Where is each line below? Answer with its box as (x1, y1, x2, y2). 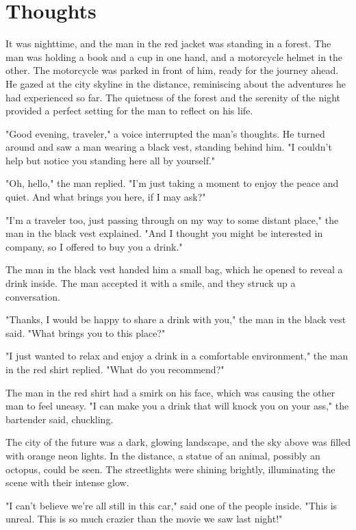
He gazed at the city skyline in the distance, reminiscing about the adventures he (5, 76, 346, 90)
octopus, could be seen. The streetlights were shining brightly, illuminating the (5, 462, 335, 476)
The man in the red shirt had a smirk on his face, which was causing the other (5, 385, 335, 399)
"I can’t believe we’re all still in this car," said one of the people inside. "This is (5, 498, 338, 512)
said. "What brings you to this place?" (5, 325, 166, 340)
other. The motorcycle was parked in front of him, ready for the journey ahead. (5, 63, 339, 77)
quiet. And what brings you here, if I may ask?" (5, 190, 206, 204)
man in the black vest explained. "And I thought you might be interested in (5, 226, 323, 240)
